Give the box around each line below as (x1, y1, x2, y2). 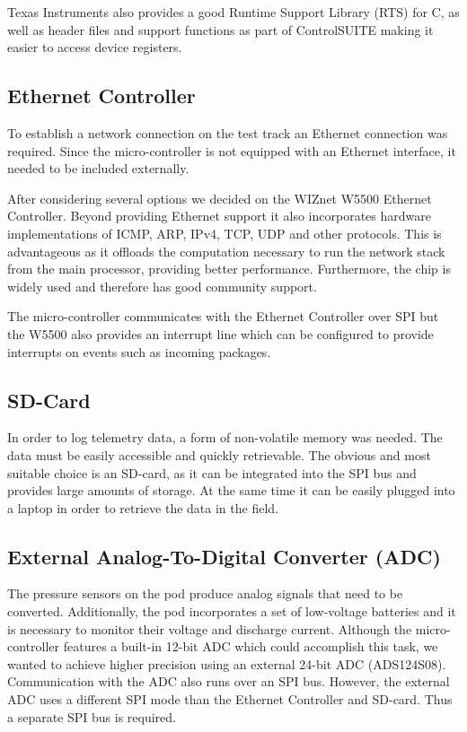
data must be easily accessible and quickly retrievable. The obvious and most (7, 445, 431, 464)
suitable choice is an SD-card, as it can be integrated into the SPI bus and (7, 463, 417, 482)
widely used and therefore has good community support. (7, 276, 317, 295)
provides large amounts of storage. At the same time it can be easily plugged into (7, 481, 455, 500)
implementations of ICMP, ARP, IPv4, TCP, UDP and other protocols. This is (7, 223, 442, 242)
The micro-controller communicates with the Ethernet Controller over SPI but (7, 307, 439, 326)
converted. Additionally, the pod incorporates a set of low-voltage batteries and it (7, 602, 456, 621)
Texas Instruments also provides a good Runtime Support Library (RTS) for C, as (7, 3, 460, 21)
